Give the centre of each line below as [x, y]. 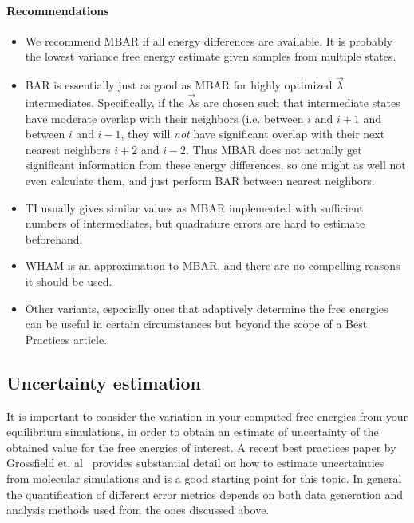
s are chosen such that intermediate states [298, 103]
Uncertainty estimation [104, 382]
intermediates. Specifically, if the [104, 103]
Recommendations [58, 10]
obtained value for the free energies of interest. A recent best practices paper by [201, 447]
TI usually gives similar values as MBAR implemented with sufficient [194, 207]
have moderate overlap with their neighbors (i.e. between [164, 118]
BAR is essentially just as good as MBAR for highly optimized [179, 85]
